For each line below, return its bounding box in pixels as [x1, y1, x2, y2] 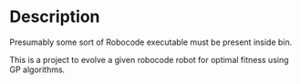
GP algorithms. [9, 64, 66, 75]
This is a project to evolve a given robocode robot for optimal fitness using [9, 54, 289, 65]
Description [9, 6, 100, 27]
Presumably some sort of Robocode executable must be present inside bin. [9, 37, 293, 47]
